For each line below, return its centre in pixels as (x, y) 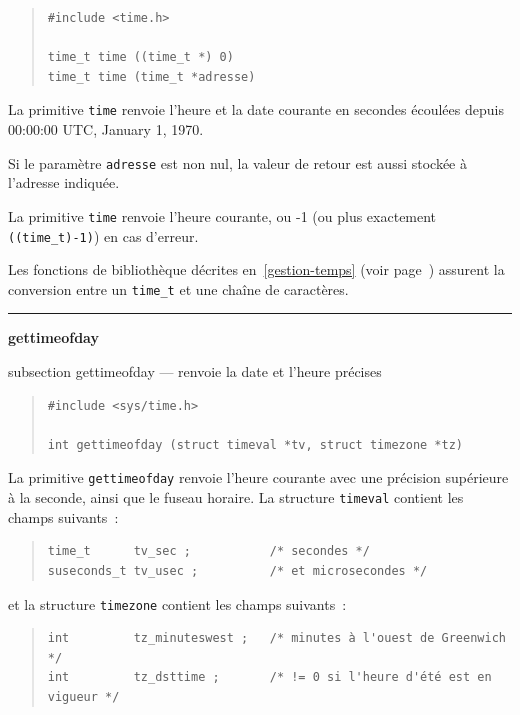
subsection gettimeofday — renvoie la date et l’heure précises (195, 371)
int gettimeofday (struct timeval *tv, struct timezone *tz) (255, 444)
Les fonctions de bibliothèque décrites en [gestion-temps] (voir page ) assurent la (256, 269)
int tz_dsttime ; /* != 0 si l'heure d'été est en (269, 677)
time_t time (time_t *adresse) (151, 76)
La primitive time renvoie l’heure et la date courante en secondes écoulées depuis (256, 109)
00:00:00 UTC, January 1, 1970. (106, 129)
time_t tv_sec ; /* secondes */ (208, 551)
